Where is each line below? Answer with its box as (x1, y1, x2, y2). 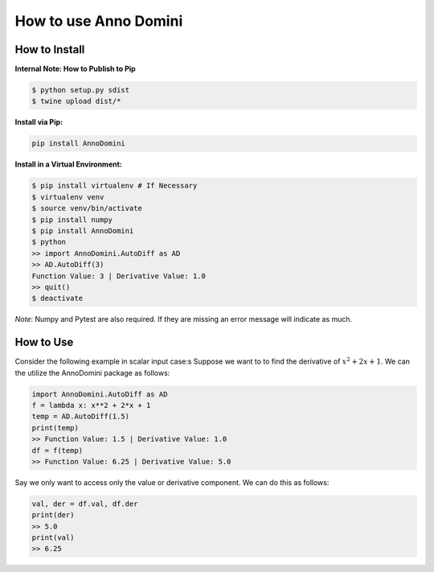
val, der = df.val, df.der (31, 499, 138, 508)
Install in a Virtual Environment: (14, 159, 122, 169)
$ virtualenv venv (31, 192, 104, 201)
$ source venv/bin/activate (31, 204, 142, 213)
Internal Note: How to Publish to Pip (14, 64, 136, 74)
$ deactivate (31, 294, 84, 303)
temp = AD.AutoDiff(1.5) (31, 412, 130, 422)
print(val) (31, 533, 75, 542)
